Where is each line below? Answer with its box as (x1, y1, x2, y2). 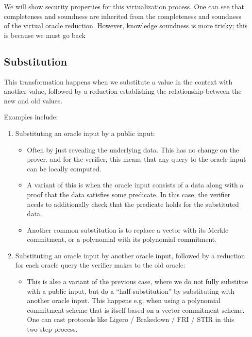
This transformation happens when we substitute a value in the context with (4, 76, 233, 86)
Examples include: (4, 112, 58, 122)
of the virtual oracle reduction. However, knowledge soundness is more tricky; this (4, 20, 248, 31)
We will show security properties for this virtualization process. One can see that (4, 1, 245, 11)
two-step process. (27, 324, 78, 334)
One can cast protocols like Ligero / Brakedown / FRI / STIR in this (27, 314, 235, 324)
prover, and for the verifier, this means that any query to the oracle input (27, 154, 246, 164)
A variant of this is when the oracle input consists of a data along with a (27, 180, 244, 190)
